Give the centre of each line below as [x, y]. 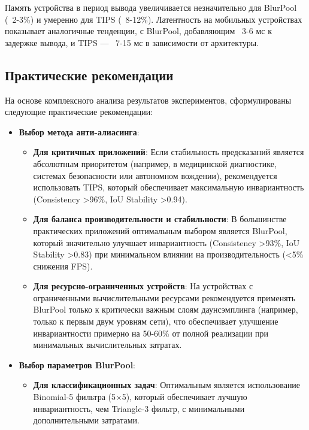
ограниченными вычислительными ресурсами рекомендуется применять [164, 297]
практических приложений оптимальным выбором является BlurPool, [160, 230]
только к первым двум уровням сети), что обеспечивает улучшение [156, 321]
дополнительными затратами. [86, 420]
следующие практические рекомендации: [79, 112]
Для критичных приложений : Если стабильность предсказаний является [169, 152]
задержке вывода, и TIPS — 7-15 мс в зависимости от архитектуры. [132, 42]
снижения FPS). [63, 266]
